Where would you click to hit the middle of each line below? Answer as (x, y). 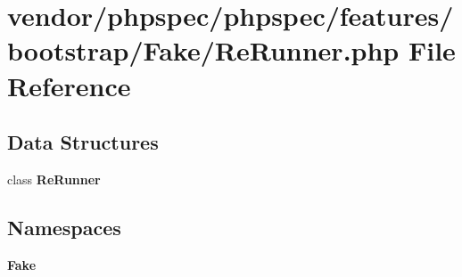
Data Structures (83, 142)
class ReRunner (54, 179)
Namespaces (64, 227)
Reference (69, 85)
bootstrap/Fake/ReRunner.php (203, 50)
